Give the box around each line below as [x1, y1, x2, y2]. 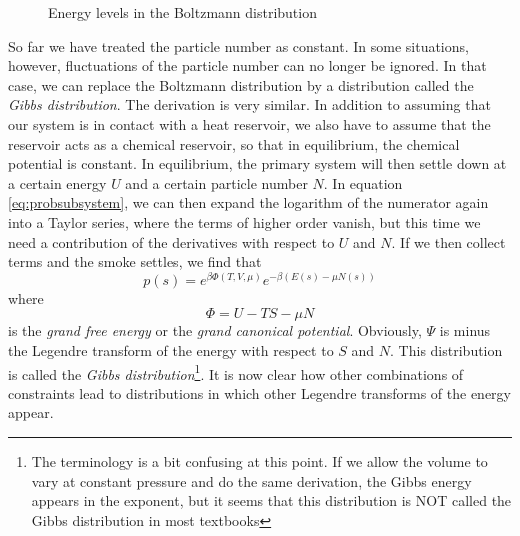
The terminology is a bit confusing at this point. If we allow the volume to [31, 451, 488, 472]
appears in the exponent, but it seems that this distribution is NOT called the [31, 490, 512, 511]
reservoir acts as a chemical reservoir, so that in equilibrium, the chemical [8, 133, 460, 154]
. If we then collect [391, 231, 506, 252]
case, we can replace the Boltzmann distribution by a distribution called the [8, 74, 474, 95]
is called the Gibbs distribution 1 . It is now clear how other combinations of [8, 360, 464, 384]
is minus [439, 320, 491, 341]
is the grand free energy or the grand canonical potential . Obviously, [8, 320, 422, 341]
